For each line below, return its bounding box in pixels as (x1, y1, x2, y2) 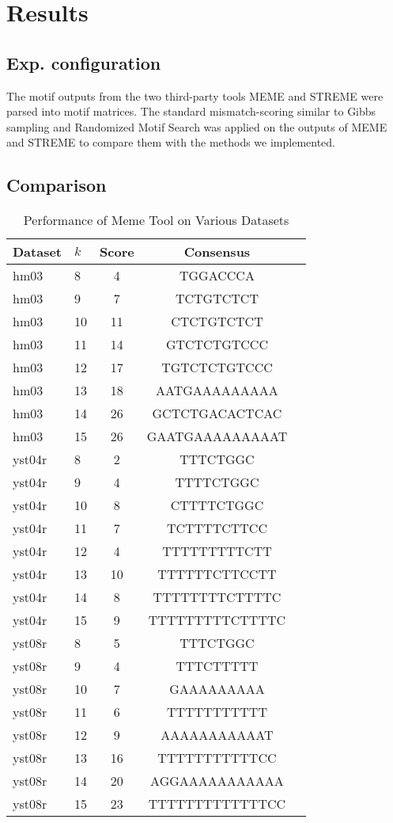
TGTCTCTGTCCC (161, 358, 273, 377)
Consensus (183, 242, 251, 261)
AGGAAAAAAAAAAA (150, 772, 284, 791)
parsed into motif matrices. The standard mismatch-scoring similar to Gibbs (6, 103, 376, 120)
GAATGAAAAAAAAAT (146, 427, 288, 446)
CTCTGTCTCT (171, 312, 263, 331)
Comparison (6, 173, 107, 197)
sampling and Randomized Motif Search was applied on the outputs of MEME (6, 118, 387, 135)
